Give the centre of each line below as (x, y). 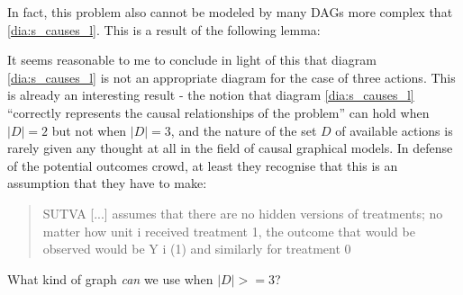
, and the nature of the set (244, 130)
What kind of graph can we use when (110, 278)
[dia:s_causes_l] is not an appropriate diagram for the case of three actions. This (231, 77)
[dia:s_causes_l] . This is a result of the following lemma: (164, 29)
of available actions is (394, 130)
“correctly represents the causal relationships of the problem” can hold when (218, 112)
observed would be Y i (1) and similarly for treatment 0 (197, 249)
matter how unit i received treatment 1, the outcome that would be (229, 231)
